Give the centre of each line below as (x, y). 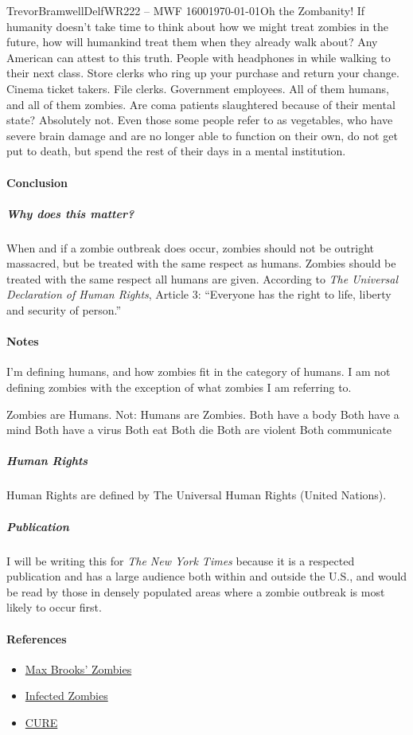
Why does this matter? (70, 213)
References (37, 638)
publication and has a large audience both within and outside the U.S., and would (207, 576)
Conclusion (37, 182)
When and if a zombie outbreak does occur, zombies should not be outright (190, 247)
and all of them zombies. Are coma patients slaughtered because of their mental (201, 104)
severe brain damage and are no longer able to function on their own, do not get (202, 135)
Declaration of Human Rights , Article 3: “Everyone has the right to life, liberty (199, 294)
